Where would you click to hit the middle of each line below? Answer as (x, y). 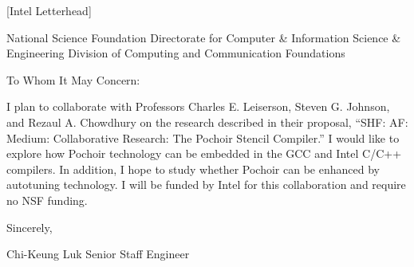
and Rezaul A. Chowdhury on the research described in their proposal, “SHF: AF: (207, 122)
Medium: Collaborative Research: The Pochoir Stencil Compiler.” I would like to (203, 137)
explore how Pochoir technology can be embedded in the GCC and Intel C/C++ (204, 153)
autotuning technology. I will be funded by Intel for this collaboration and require (206, 185)
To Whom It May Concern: (73, 79)
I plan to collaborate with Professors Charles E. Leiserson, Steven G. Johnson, (198, 106)
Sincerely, (30, 227)
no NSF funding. (47, 200)
